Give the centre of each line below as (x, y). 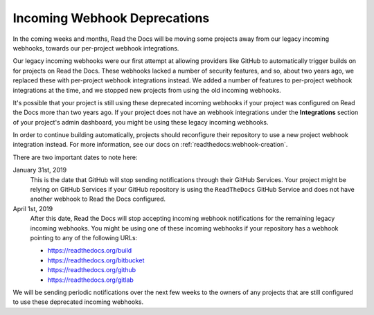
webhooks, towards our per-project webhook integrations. (96, 48)
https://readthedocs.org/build (90, 251)
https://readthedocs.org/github (92, 270)
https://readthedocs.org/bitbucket (96, 260)
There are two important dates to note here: (75, 157)
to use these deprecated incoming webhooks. (78, 302)
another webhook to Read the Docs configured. (98, 199)
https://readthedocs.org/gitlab (91, 280)
